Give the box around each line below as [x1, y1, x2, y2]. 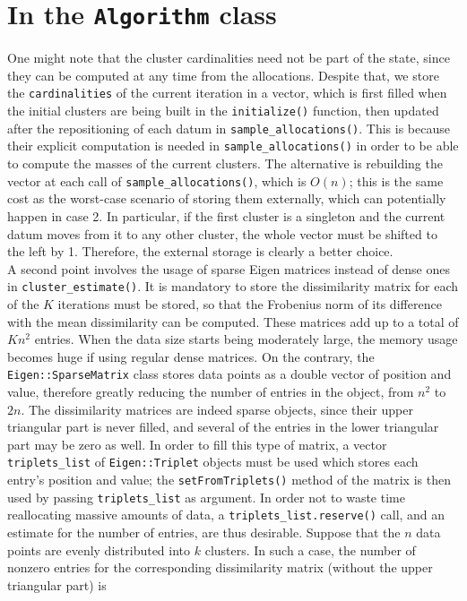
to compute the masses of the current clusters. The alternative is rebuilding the [7, 154, 443, 173]
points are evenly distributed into [7, 540, 191, 559]
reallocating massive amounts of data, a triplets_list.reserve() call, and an [7, 505, 445, 524]
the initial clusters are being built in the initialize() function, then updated [7, 101, 439, 120]
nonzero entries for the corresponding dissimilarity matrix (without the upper [7, 558, 433, 577]
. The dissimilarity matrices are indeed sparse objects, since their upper [21, 399, 413, 418]
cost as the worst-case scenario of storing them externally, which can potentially [7, 189, 446, 208]
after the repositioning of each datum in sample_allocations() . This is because [7, 118, 450, 137]
